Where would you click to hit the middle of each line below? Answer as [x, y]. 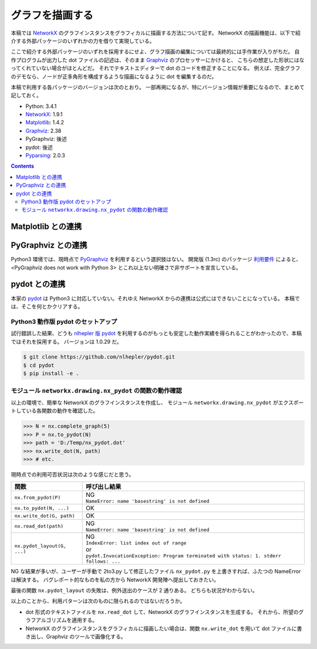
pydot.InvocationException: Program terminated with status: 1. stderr [183, 556]
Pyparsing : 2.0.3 [45, 156]
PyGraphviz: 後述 [46, 139]
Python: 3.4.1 [41, 106]
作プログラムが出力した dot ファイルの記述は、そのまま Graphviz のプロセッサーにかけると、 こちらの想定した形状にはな [158, 60]
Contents [23, 166]
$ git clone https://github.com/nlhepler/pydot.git [99, 357]
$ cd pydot [39, 365]
